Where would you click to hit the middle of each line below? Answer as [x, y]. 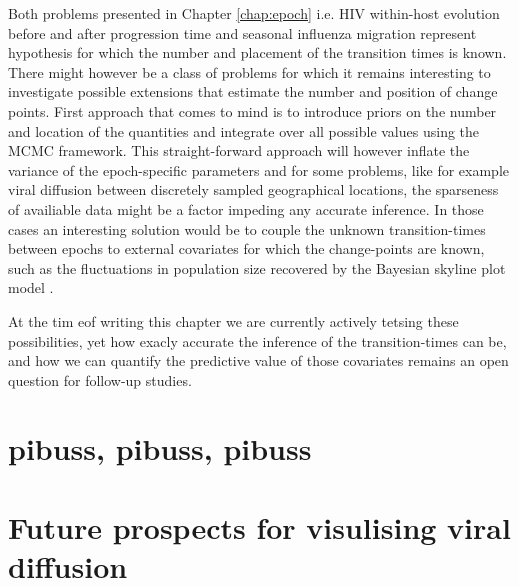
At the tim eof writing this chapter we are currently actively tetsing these [233, 320]
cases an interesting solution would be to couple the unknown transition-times [247, 228]
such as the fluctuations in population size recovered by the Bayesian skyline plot [257, 267]
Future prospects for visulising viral [259, 526]
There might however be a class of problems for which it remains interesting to [249, 71]
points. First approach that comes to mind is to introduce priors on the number [252, 110]
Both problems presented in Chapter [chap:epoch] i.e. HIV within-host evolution [254, 13]
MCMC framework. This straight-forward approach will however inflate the [239, 150]
